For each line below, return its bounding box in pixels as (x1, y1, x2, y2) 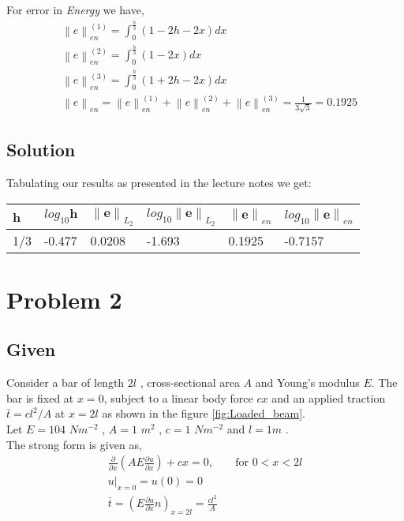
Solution (6, 137, 76, 162)
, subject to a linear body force (103, 389, 253, 406)
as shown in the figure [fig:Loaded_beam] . (102, 405, 305, 422)
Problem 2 (6, 283, 122, 315)
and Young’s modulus (255, 374, 360, 391)
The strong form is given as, (6, 436, 142, 452)
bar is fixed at (6, 389, 74, 406)
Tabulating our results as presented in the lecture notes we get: (6, 174, 312, 191)
